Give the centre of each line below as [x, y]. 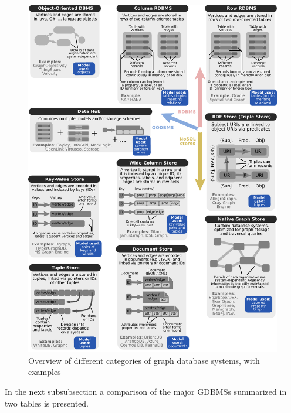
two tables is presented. [47, 403]
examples [45, 372]
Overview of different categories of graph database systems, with [144, 360]
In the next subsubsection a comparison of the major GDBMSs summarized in [146, 391]
